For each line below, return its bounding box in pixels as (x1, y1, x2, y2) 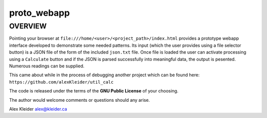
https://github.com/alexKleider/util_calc (9, 79, 114, 85)
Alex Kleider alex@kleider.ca (9, 106, 67, 112)
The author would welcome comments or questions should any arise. (9, 97, 150, 103)
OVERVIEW (9, 22, 47, 30)
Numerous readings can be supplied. (9, 63, 85, 69)
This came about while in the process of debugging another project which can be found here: (9, 72, 200, 78)
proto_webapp (9, 7, 70, 18)
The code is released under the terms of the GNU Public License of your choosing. (9, 88, 178, 94)
